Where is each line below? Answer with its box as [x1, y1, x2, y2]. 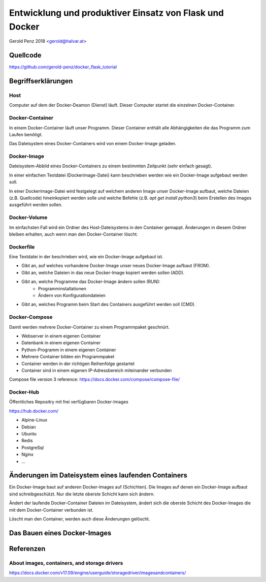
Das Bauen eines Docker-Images [9, 529, 112, 537]
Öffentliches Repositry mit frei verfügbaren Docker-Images [9, 399, 129, 405]
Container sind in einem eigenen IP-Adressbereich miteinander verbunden [21, 367, 172, 373]
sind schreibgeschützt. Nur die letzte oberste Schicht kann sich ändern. [9, 491, 155, 497]
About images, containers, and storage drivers [9, 559, 123, 566]
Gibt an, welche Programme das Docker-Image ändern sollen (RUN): [21, 278, 161, 285]
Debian [21, 424, 36, 430]
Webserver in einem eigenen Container [21, 333, 101, 339]
